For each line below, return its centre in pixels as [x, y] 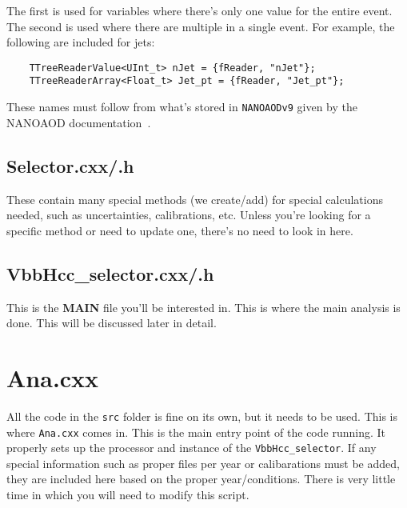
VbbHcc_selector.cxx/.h [110, 273]
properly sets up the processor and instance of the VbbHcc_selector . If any [192, 448]
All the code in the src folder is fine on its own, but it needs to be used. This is [202, 416]
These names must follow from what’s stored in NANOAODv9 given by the [182, 107]
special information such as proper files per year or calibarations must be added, [203, 463]
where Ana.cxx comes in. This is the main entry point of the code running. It [196, 432]
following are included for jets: [81, 42]
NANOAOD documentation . [79, 122]
